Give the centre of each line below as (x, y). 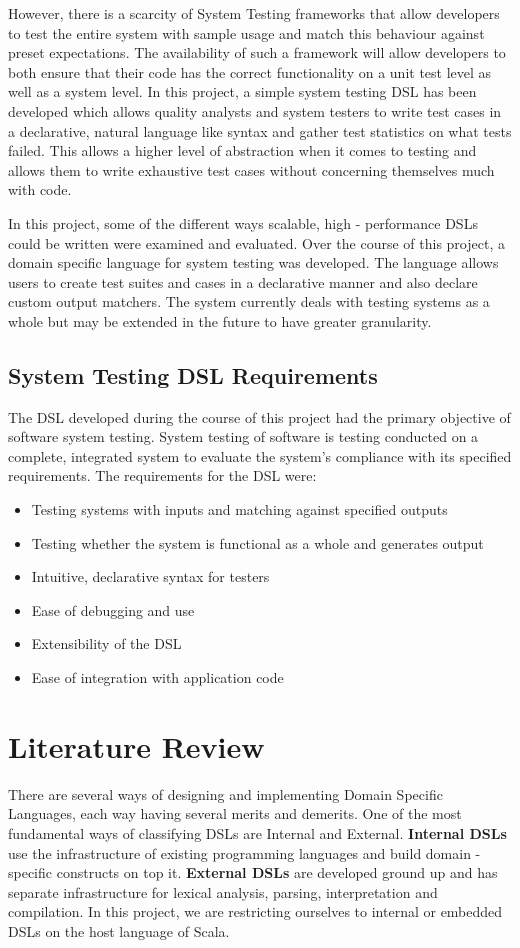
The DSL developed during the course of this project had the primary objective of (259, 416)
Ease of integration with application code (157, 677)
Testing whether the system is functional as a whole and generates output (257, 542)
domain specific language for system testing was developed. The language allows (253, 262)
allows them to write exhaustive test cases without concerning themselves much (251, 169)
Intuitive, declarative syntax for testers (150, 576)
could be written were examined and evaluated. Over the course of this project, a (256, 242)
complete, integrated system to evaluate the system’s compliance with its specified (260, 455)
